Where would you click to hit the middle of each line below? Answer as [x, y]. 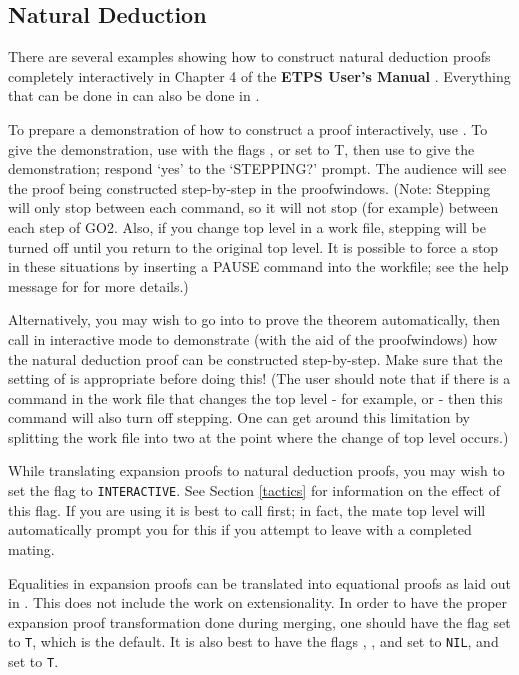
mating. [31, 548]
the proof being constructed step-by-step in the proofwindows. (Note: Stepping [249, 187]
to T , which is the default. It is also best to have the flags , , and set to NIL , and [253, 641]
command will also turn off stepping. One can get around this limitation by [239, 417]
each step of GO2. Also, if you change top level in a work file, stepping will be [247, 226]
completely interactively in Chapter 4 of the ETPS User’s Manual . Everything [259, 75]
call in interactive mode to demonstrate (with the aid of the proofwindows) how [253, 338]
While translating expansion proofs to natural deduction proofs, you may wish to [256, 470]
